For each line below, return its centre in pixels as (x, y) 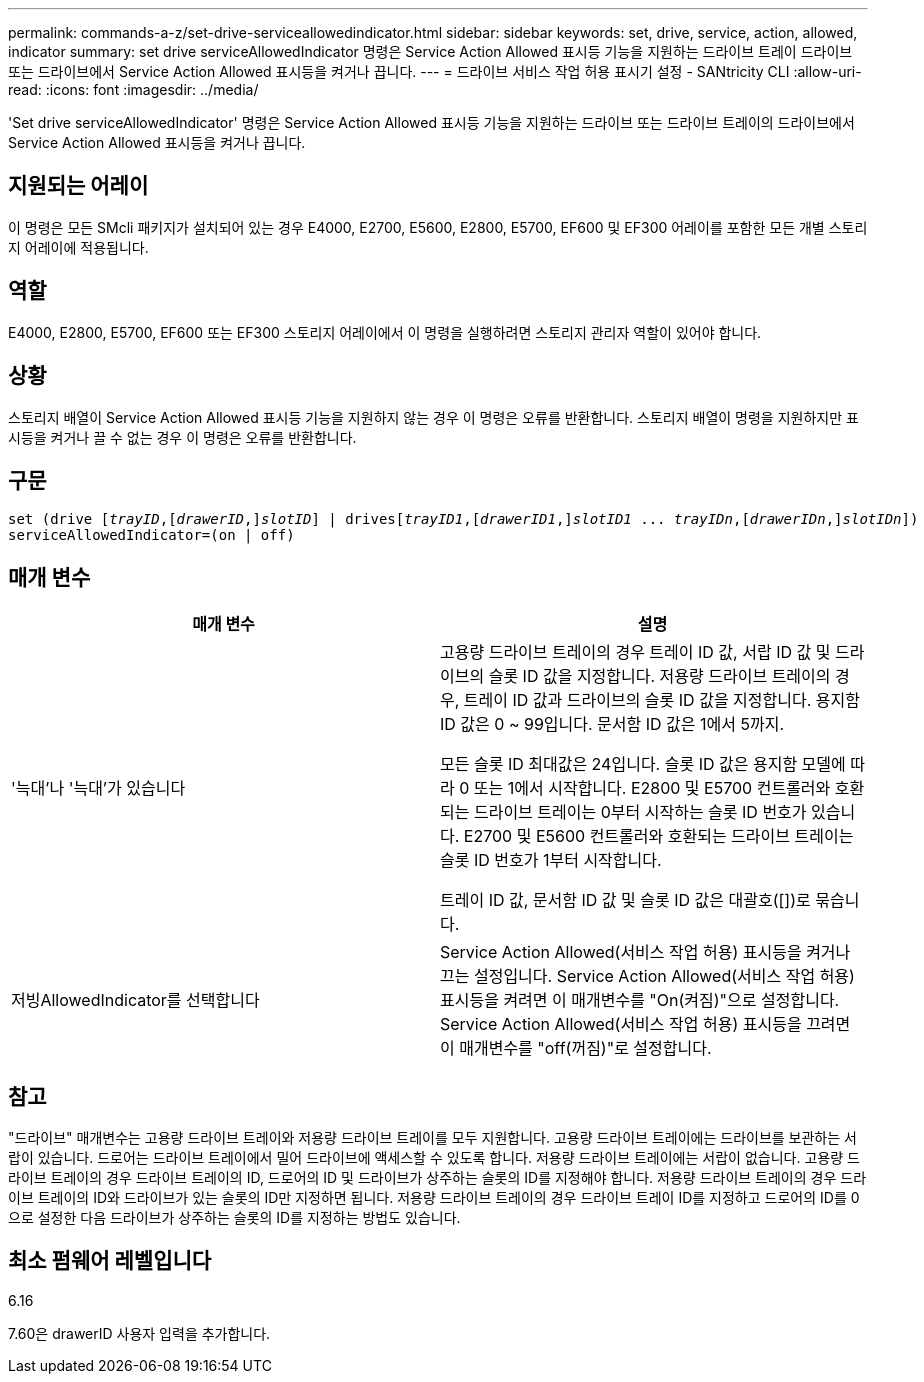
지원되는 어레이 (78, 186)
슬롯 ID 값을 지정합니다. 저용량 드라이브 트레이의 (659, 676)
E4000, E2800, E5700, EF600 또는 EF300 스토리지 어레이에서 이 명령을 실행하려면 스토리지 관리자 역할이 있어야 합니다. (385, 332)
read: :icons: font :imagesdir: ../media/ (133, 89)
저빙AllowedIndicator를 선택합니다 (135, 1000)
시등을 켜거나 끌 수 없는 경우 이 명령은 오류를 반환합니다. (182, 437)
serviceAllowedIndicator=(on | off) (151, 535)
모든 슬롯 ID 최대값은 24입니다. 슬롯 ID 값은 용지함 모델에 (643, 764)
